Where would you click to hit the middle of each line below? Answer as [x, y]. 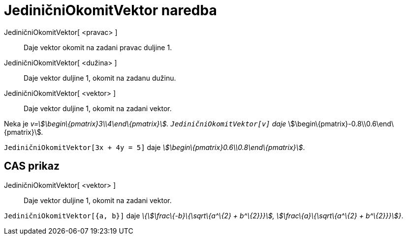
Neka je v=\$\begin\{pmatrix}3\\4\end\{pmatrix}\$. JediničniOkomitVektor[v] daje [145, 123]
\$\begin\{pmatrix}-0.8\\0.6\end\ [341, 123]
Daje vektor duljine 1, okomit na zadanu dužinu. [100, 78]
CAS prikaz [32, 166]
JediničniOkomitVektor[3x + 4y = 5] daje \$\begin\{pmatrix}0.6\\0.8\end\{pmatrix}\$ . [155, 147]
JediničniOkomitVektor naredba [110, 10]
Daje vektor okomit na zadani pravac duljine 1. [98, 47]
